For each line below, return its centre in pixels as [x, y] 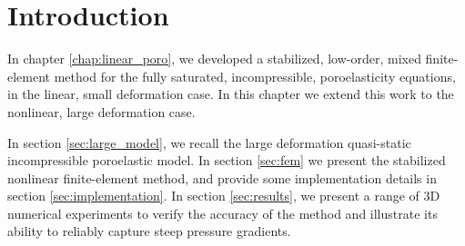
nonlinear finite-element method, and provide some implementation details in [222, 177]
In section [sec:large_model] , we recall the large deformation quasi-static [209, 142]
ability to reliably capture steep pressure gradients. [149, 231]
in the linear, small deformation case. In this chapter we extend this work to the [231, 94]
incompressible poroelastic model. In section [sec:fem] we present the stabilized [227, 160]
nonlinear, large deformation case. [101, 111]
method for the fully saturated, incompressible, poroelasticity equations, [255, 76]
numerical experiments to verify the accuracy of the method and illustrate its [222, 213]
